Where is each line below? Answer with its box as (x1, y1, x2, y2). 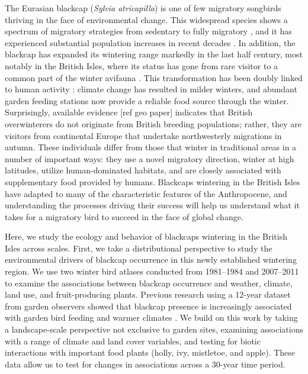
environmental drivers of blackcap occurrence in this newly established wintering (5, 253, 297, 266)
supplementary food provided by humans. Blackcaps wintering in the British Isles (5, 175, 300, 188)
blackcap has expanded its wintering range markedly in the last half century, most (5, 48, 303, 60)
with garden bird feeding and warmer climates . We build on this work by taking (5, 311, 298, 324)
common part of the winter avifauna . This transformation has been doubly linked (5, 71, 303, 83)
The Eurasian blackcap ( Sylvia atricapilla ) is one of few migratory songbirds (5, 2, 281, 14)
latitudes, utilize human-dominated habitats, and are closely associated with (5, 164, 281, 176)
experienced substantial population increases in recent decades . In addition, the (5, 36, 296, 49)
